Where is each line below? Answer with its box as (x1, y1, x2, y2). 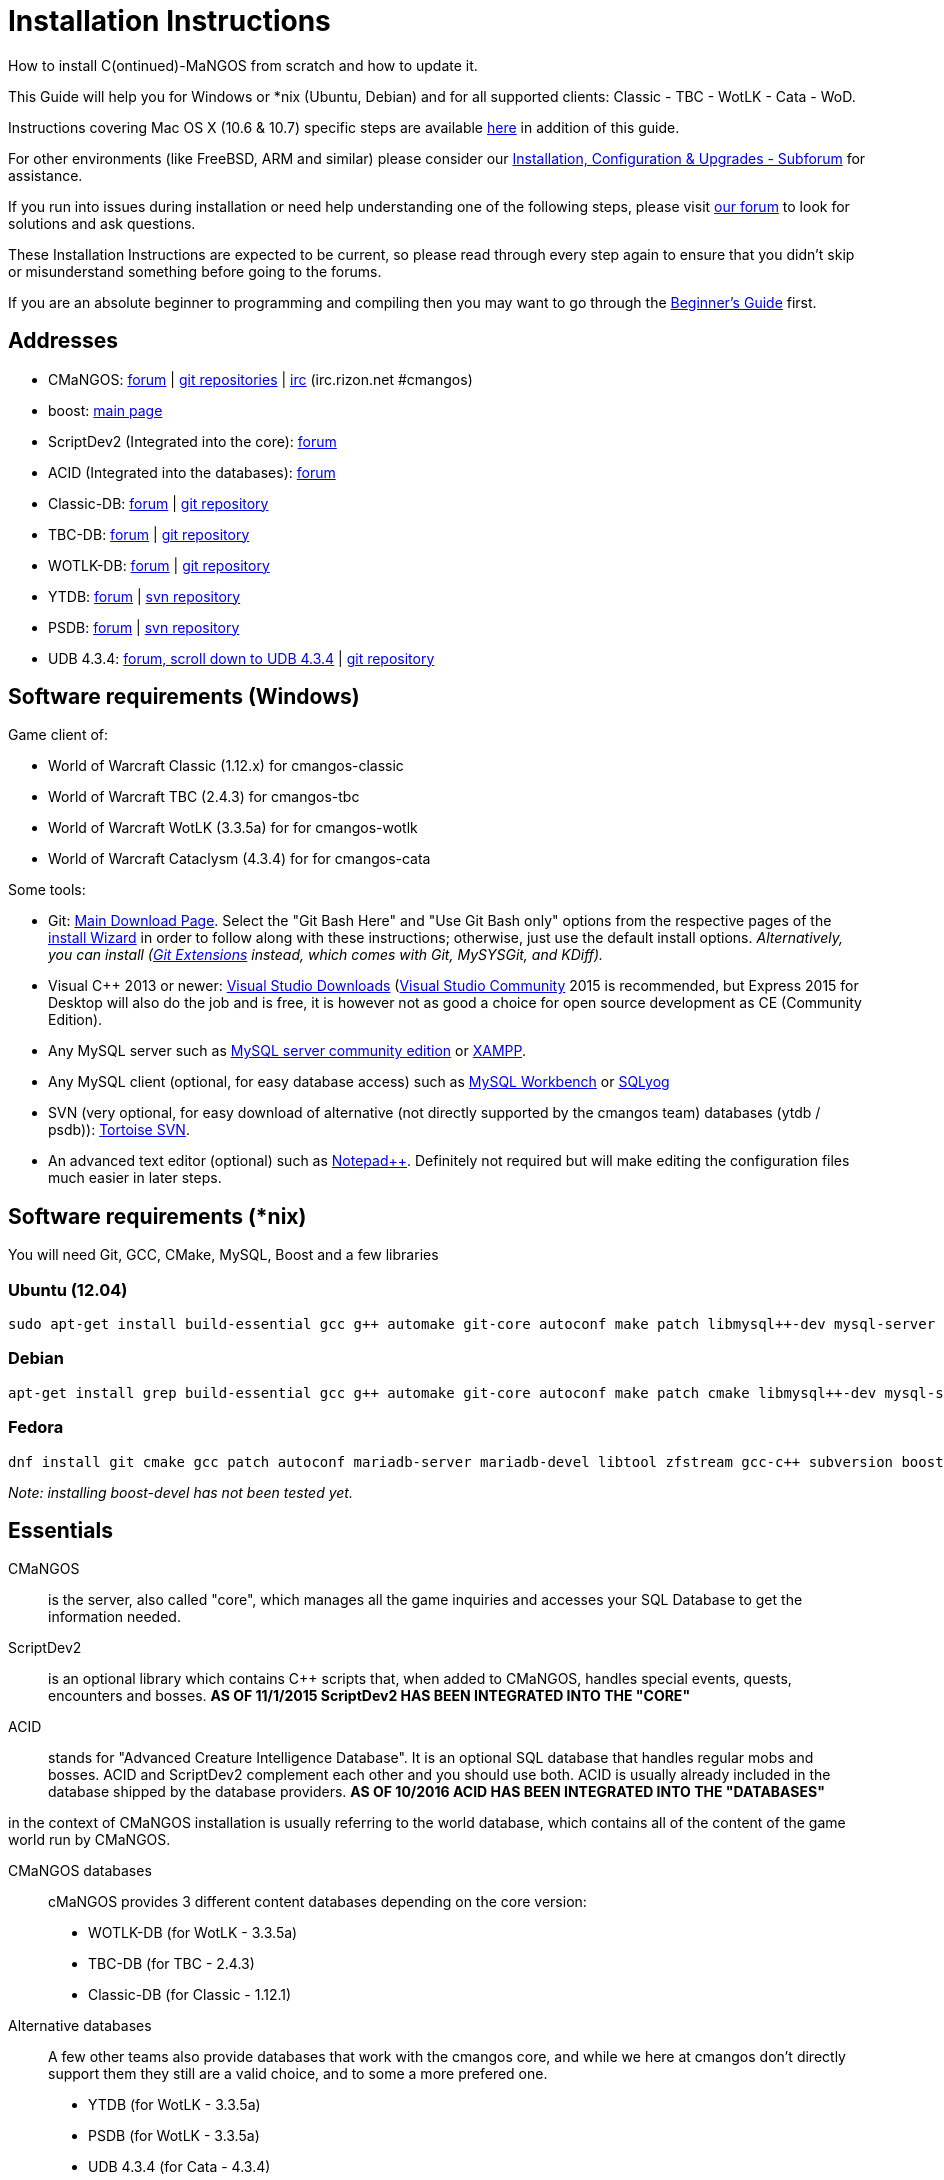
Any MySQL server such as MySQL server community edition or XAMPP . (48, 1042, 527, 1060)
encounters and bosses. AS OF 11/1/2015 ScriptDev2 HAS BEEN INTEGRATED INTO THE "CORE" (48, 1687, 691, 1705)
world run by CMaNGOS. (8, 1831, 171, 1849)
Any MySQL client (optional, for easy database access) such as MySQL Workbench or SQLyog (48, 1073, 670, 1091)
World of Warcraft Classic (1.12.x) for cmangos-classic (48, 757, 404, 775)
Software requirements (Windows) (8, 684, 360, 710)
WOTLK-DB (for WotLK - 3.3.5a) (88, 1924, 298, 1942)
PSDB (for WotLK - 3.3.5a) (88, 2127, 260, 2145)
